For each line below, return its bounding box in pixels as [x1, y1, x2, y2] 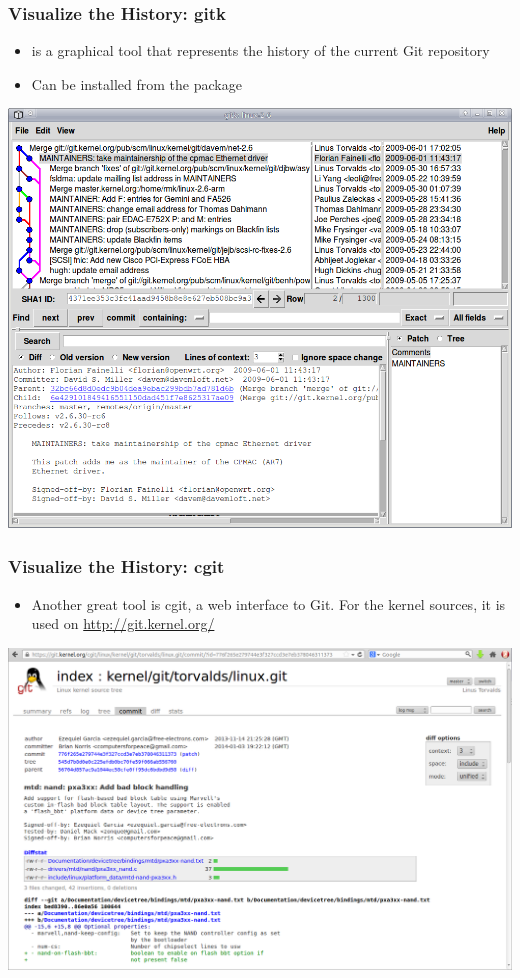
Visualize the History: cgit [8, 554, 225, 579]
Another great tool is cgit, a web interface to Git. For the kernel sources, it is [31, 593, 506, 614]
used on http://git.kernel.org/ [31, 613, 215, 634]
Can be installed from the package [31, 73, 242, 94]
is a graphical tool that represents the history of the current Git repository [31, 40, 490, 61]
